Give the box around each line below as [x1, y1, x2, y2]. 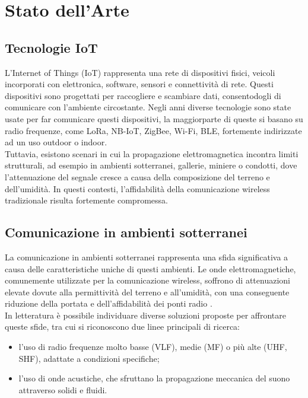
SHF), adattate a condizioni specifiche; [18, 352, 160, 364]
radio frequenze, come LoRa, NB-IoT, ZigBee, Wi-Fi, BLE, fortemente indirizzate [5, 124, 302, 136]
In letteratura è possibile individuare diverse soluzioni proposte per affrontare [5, 308, 287, 321]
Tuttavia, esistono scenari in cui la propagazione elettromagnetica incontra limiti [5, 147, 299, 160]
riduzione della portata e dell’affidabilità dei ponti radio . [5, 297, 212, 310]
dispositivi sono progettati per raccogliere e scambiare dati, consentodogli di [5, 89, 281, 101]
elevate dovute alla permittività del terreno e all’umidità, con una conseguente [5, 285, 290, 298]
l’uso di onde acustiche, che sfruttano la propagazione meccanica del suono [18, 372, 290, 384]
